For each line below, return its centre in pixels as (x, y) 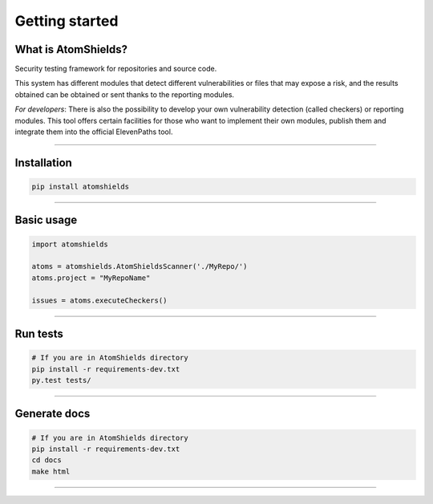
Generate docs (53, 414)
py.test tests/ (61, 380)
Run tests (39, 333)
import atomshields (70, 244)
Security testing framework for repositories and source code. (116, 69)
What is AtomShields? (71, 49)
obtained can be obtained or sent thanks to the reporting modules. (125, 94)
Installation (43, 163)
